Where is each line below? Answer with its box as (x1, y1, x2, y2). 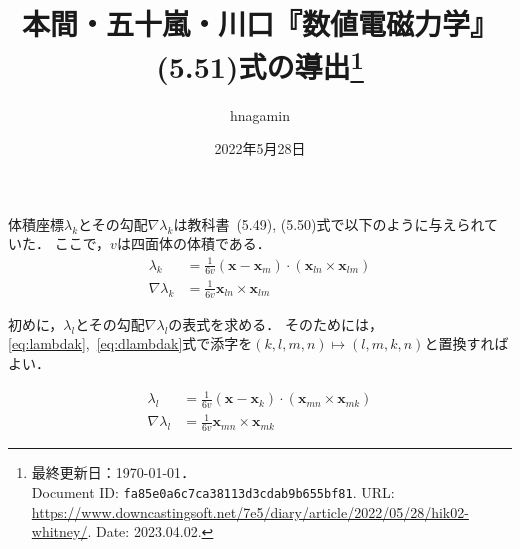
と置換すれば (424, 333, 509, 354)
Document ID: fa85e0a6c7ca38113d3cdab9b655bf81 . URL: (31, 481, 395, 502)
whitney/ (31, 521, 88, 542)
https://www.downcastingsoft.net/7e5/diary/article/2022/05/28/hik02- (31, 501, 469, 522)
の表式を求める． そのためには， (168, 313, 383, 334)
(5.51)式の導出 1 (156, 42, 364, 87)
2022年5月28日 (214, 138, 306, 159)
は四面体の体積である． (116, 233, 271, 254)
